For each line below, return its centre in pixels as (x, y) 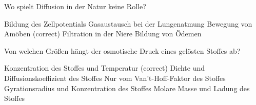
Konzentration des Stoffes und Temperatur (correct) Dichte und (104, 68)
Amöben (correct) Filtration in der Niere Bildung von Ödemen (103, 34)
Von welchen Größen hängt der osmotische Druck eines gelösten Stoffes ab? (122, 50)
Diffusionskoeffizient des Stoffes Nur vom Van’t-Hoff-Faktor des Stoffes (115, 78)
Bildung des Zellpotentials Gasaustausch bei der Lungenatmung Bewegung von (128, 23)
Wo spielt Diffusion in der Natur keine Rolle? (75, 6)
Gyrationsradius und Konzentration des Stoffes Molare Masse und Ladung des (127, 88)
